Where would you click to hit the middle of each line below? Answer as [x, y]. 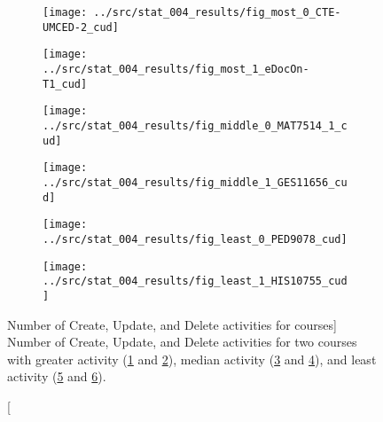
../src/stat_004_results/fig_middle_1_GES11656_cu [195, 182]
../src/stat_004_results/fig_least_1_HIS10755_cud [195, 281]
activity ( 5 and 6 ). [57, 376]
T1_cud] [65, 84]
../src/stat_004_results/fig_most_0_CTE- [217, 12]
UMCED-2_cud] [81, 27]
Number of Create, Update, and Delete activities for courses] [172, 324]
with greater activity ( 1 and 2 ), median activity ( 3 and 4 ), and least [192, 359]
